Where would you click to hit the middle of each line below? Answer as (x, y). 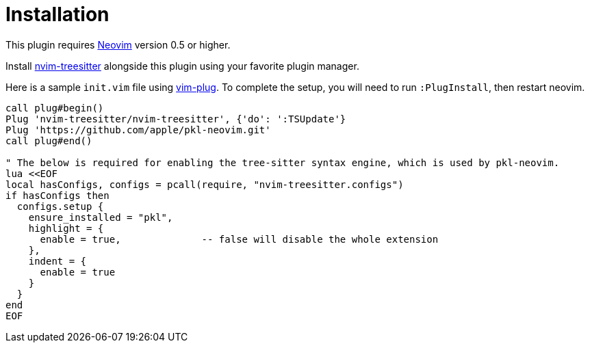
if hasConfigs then (57, 195)
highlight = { (66, 228)
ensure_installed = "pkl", (101, 217)
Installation (57, 14)
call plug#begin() (55, 108)
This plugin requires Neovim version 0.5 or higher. (118, 44)
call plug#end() (49, 140)
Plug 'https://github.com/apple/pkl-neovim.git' (138, 130)
